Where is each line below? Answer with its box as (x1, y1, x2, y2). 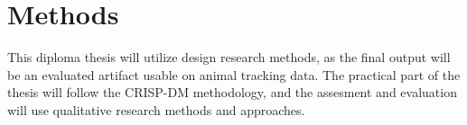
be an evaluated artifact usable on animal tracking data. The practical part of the (7, 65, 461, 84)
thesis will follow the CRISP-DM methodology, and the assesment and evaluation (7, 83, 457, 102)
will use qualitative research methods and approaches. (7, 100, 305, 119)
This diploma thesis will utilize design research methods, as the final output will (7, 48, 451, 67)
